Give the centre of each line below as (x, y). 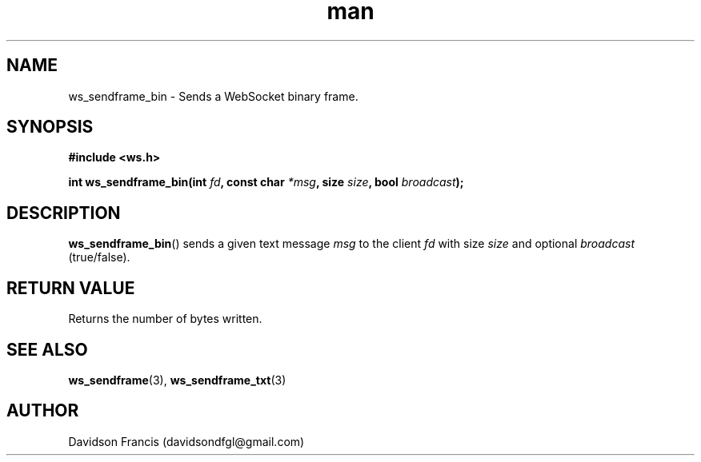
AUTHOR (43, 411)
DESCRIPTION (64, 213)
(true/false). (99, 257)
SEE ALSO (47, 349)
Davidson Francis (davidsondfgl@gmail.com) (186, 441)
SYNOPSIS (50, 127)
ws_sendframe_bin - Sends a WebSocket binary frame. (213, 96)
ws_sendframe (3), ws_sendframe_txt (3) (177, 380)
